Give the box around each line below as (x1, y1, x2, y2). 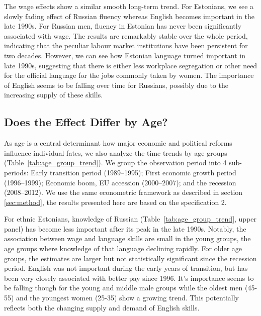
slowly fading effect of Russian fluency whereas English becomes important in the (4, 11, 254, 21)
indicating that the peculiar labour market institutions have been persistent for (4, 40, 248, 51)
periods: (4, 167, 29, 177)
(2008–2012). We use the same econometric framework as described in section (4, 187, 243, 197)
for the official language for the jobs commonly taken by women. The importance (4, 70, 254, 80)
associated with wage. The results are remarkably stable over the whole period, (4, 30, 248, 41)
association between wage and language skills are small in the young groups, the (4, 233, 251, 244)
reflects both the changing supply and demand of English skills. (4, 302, 200, 312)
